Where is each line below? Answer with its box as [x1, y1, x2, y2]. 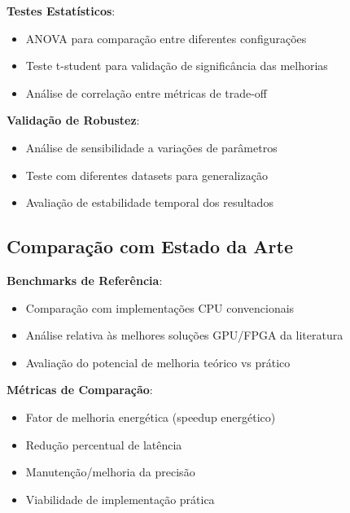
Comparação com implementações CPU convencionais [25, 299, 295, 316]
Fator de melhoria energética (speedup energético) [25, 408, 276, 425]
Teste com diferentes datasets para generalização [25, 166, 268, 183]
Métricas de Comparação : [7, 381, 153, 398]
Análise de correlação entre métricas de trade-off [25, 84, 268, 101]
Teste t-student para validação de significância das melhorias [25, 57, 328, 74]
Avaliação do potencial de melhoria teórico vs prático [25, 353, 291, 370]
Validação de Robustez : [7, 112, 140, 129]
